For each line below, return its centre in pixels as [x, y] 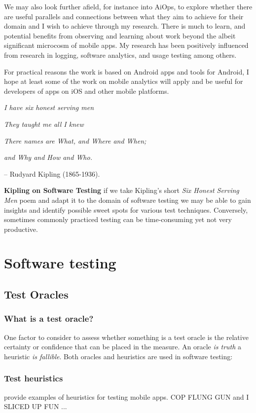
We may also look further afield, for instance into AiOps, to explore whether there [128, 6]
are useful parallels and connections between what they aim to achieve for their [124, 16]
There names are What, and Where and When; [75, 140]
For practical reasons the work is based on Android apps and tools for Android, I [127, 71]
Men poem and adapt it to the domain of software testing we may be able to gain [128, 200]
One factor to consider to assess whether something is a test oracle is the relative [126, 337]
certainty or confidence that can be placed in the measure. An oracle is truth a [123, 347]
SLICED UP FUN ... [36, 406]
